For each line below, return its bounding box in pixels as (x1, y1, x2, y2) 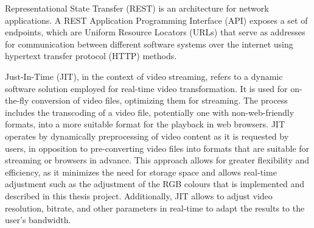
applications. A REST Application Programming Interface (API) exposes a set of (5, 13, 308, 26)
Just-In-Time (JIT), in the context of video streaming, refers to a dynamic (5, 69, 283, 82)
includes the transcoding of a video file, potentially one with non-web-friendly (5, 105, 295, 118)
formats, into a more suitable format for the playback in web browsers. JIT (5, 118, 285, 130)
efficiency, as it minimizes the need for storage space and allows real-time (5, 165, 277, 178)
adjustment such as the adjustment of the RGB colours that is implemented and (5, 177, 305, 190)
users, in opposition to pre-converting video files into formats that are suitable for (5, 141, 310, 154)
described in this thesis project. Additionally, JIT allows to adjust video (5, 189, 273, 202)
